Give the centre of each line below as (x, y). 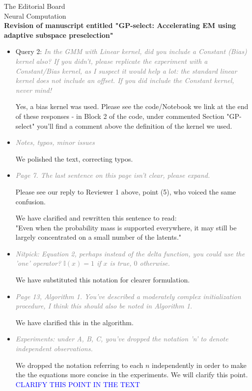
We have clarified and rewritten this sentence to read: (96, 218)
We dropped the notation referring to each (79, 365)
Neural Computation (35, 15)
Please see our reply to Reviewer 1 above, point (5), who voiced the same (126, 191)
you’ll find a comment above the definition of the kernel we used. (135, 126)
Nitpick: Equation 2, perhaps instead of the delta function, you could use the (130, 253)
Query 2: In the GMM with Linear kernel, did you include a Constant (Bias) (131, 51)
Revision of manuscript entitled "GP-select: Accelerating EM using (120, 25)
